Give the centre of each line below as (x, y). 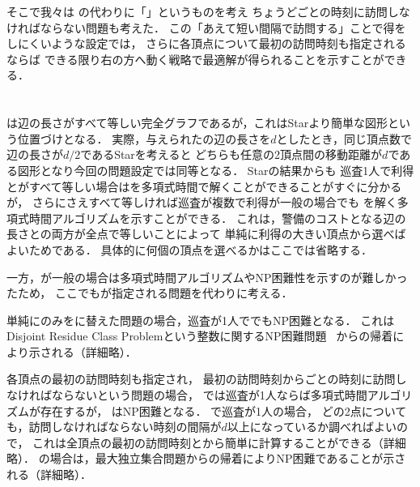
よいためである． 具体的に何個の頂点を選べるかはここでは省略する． (189, 249)
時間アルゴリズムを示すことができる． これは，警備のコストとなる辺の (217, 218)
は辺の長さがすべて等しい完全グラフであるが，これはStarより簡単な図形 (197, 123)
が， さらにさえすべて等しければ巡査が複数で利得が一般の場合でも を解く (202, 202)
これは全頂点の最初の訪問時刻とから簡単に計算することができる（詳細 (219, 442)
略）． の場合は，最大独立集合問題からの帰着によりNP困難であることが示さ (206, 458)
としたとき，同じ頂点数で (344, 138)
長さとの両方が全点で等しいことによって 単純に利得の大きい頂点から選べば (206, 234)
